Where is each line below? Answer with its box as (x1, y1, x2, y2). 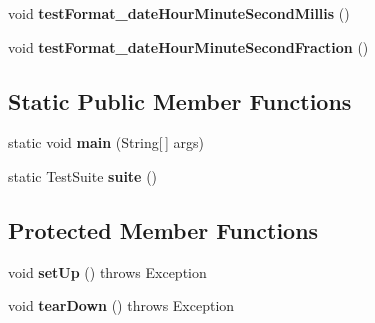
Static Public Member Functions (8, 85, 352, 116)
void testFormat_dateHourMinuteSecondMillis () (8, 3, 350, 23)
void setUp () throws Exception (8, 261, 207, 282)
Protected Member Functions (8, 214, 319, 245)
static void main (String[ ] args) (8, 132, 204, 153)
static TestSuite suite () (8, 165, 158, 186)
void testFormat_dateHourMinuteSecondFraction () (8, 36, 369, 57)
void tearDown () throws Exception (8, 295, 235, 316)
